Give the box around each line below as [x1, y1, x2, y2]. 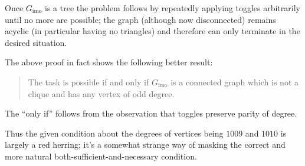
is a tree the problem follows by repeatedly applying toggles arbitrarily [45, 2, 300, 14]
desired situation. [5, 36, 67, 48]
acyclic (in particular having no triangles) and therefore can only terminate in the [5, 25, 300, 37]
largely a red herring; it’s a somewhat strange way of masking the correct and [5, 138, 286, 151]
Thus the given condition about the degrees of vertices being [5, 127, 224, 139]
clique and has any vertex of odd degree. [28, 87, 175, 99]
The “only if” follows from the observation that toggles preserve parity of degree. [5, 107, 297, 119]
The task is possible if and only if [28, 75, 149, 88]
